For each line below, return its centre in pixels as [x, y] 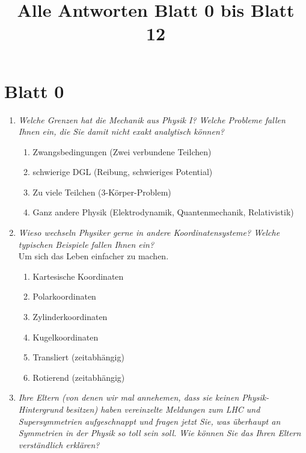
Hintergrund [41, 409]
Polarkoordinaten [64, 296]
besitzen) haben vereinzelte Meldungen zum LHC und [163, 409]
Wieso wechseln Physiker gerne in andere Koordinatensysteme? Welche [149, 233]
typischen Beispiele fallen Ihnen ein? [86, 244]
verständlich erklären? [59, 444]
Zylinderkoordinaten [70, 317]
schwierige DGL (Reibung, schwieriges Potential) [123, 172]
